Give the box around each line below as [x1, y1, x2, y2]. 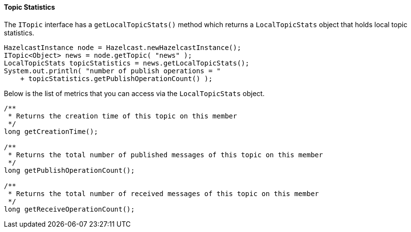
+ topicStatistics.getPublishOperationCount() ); [20, 74, 213, 83]
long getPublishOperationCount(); [4, 166, 135, 174]
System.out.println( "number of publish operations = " [4, 66, 221, 75]
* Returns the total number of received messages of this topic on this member [8, 189, 319, 198]
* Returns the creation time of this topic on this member [8, 112, 237, 120]
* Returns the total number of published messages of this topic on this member [8, 150, 323, 159]
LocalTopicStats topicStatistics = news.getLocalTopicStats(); [4, 59, 249, 67]
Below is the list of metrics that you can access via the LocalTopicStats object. [4, 89, 265, 98]
